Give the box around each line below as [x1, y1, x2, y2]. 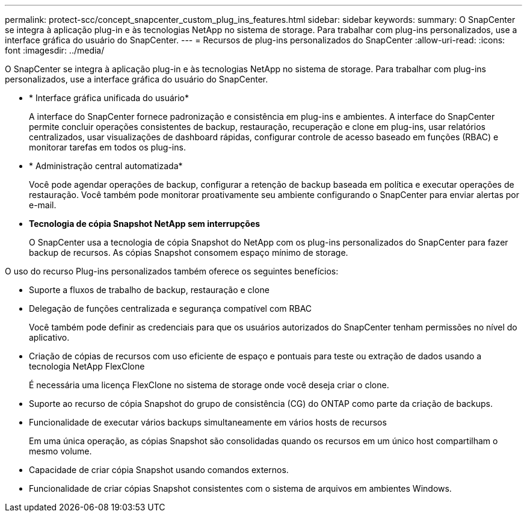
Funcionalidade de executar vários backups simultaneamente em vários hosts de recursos [29, 417, 387, 427]
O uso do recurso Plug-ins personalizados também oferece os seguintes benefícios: [5, 266, 339, 276]
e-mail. [29, 200, 57, 210]
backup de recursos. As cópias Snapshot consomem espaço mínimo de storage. [29, 247, 348, 258]
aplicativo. [29, 332, 70, 342]
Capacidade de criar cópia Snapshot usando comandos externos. [29, 465, 289, 475]
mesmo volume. [29, 446, 92, 456]
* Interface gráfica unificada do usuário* [29, 93, 190, 103]
